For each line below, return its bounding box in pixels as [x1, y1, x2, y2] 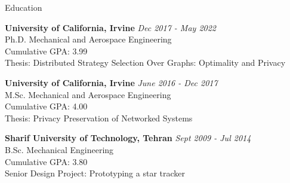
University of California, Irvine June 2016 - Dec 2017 [5, 76, 218, 89]
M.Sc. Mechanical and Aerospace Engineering [5, 88, 171, 100]
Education [5, 1, 42, 13]
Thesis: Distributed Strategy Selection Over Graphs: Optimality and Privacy [5, 56, 286, 69]
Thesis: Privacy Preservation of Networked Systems [5, 111, 193, 124]
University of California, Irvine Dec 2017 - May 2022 [5, 21, 216, 33]
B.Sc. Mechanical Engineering [5, 143, 114, 155]
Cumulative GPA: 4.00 [5, 100, 88, 112]
